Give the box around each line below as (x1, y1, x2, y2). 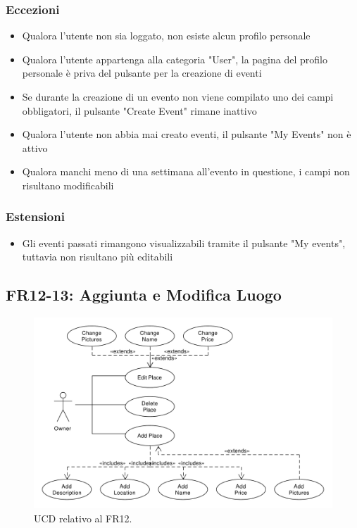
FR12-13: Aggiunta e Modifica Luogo (6, 284, 282, 306)
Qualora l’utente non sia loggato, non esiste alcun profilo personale (22, 28, 311, 43)
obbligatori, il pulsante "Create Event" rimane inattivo (22, 103, 257, 118)
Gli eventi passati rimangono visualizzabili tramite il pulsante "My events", (22, 235, 346, 250)
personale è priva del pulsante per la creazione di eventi (22, 65, 262, 80)
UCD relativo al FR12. (34, 510, 132, 525)
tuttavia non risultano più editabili (22, 249, 173, 264)
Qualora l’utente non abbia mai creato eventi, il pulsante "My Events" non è (22, 127, 351, 142)
